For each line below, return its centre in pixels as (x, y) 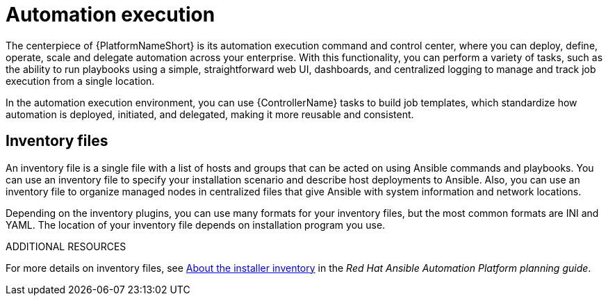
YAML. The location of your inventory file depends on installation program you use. (196, 225)
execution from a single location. (80, 81)
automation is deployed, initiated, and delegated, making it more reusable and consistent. (210, 114)
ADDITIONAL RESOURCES (66, 246)
